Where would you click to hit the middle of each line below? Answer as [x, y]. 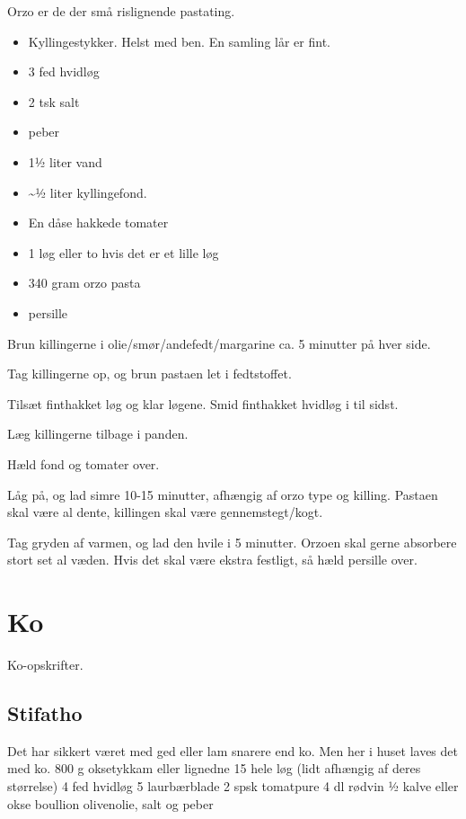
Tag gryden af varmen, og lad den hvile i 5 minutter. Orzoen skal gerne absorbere [232, 542]
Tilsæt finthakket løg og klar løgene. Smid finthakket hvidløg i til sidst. [203, 403]
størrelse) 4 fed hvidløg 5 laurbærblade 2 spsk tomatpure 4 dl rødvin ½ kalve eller [233, 785]
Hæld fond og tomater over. [84, 463]
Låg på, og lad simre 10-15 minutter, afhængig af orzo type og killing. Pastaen [223, 494]
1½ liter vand [65, 161]
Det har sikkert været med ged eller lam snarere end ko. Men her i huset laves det [233, 750]
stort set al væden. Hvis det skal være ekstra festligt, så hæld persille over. [212, 560]
